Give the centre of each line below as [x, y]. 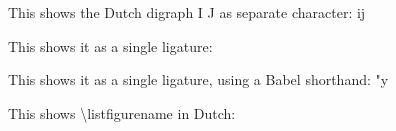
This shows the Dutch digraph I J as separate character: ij [187, 12]
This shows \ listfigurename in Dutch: [122, 112]
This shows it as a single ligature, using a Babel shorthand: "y [198, 79]
